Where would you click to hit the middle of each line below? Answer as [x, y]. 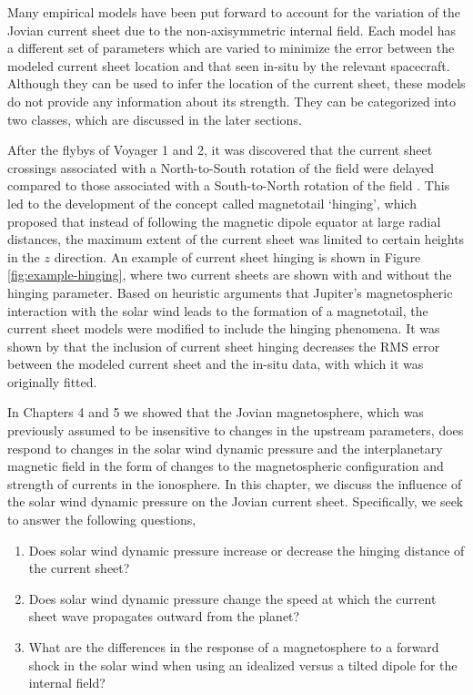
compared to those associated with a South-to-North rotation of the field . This [229, 185]
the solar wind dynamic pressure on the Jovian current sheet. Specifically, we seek [236, 501]
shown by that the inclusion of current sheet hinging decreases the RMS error [224, 346]
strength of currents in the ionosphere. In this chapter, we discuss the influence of [235, 483]
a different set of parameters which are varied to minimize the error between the [231, 48]
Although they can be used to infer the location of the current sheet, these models [236, 83]
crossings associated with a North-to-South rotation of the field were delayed [221, 167]
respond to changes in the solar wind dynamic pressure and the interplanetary [225, 448]
